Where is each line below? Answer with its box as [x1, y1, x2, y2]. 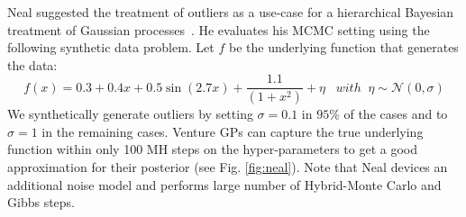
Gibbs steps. [7, 193, 75, 212]
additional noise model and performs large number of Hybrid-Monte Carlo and [7, 175, 442, 194]
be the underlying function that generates [228, 38, 459, 57]
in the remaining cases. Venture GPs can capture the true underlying [41, 122, 424, 140]
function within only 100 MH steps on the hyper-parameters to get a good [7, 140, 417, 158]
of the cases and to [343, 104, 448, 123]
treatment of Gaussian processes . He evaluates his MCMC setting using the [7, 20, 430, 39]
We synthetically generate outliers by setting [7, 104, 253, 123]
